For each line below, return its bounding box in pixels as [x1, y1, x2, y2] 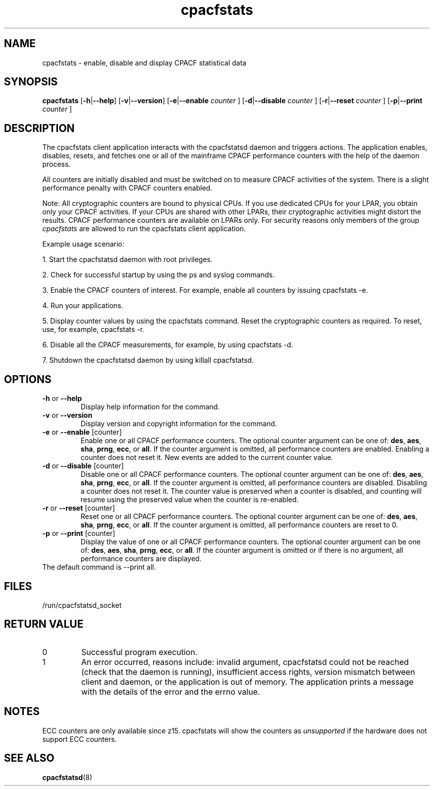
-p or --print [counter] [42, 529, 115, 538]
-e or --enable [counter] [42, 428, 122, 437]
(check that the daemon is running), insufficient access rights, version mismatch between [81, 666, 415, 677]
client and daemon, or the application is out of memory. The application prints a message [81, 676, 414, 687]
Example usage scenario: [42, 240, 124, 249]
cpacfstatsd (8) [42, 773, 93, 782]
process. [42, 160, 71, 169]
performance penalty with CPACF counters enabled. [42, 184, 213, 193]
